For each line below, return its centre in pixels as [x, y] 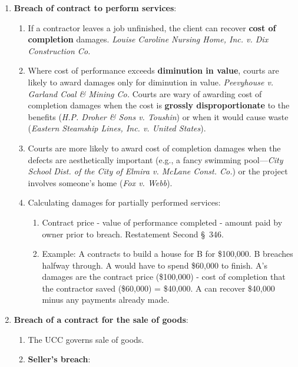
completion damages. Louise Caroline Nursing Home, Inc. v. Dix [148, 39]
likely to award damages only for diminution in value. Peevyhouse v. [151, 82]
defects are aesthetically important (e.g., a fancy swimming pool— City [155, 159]
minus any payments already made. [106, 300]
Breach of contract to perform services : [95, 8]
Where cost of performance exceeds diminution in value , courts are [153, 70]
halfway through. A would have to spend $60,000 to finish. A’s [155, 265]
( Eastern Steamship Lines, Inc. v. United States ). [117, 128]
